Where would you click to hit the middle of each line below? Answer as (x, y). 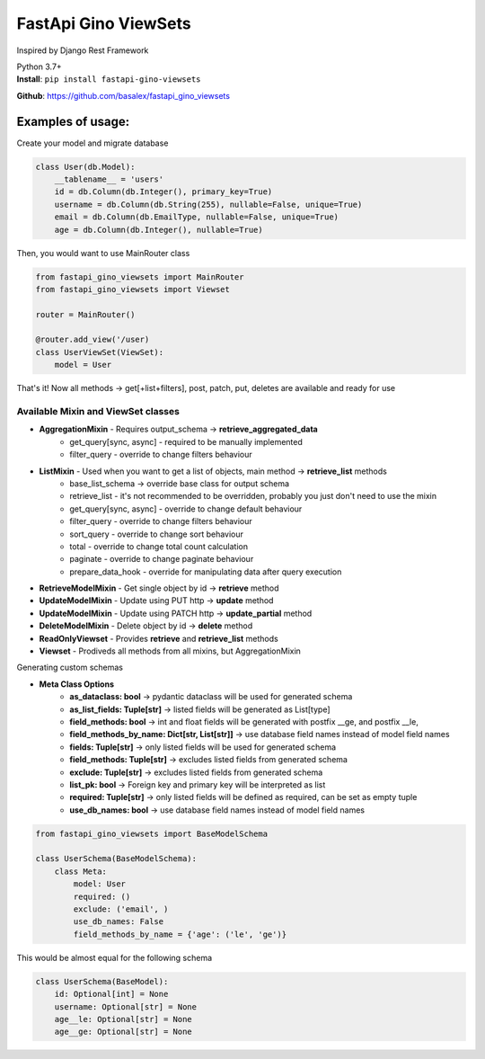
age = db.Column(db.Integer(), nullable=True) (159, 230)
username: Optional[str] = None (126, 1006)
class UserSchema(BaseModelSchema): (116, 859)
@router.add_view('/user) (93, 340)
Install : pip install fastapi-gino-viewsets (109, 79)
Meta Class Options (76, 684)
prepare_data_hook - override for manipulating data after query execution (206, 572)
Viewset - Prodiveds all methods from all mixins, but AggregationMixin (170, 651)
